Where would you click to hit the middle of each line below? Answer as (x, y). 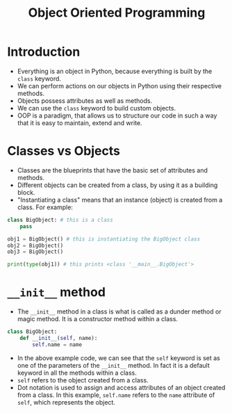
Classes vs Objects (64, 151)
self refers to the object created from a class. (83, 380)
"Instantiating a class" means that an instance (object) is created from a (120, 200)
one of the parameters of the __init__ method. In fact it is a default (114, 365)
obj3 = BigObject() (35, 252)
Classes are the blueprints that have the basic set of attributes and (113, 170)
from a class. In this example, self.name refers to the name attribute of (116, 395)
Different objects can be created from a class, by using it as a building (117, 185)
